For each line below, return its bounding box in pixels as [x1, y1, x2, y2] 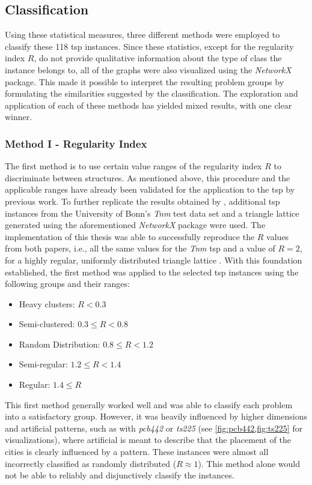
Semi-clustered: [19, 318, 75, 330]
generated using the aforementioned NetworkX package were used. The [5, 218, 266, 231]
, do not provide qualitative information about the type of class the [34, 52, 282, 64]
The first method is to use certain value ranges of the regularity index [5, 160, 262, 172]
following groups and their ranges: [5, 277, 130, 290]
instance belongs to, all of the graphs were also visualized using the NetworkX [5, 63, 292, 76]
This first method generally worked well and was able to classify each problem [5, 398, 293, 411]
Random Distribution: [19, 337, 100, 350]
